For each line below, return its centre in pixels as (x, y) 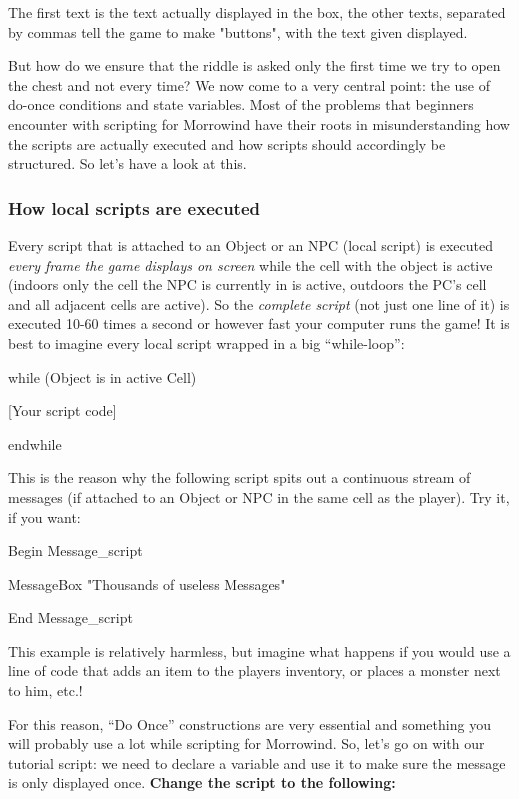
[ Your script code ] (62, 410)
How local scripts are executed (134, 207)
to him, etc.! (45, 690)
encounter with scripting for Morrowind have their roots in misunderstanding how (259, 123)
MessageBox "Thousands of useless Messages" (147, 583)
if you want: (44, 516)
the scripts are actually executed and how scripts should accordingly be (227, 143)
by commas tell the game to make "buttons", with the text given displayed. (238, 31)
